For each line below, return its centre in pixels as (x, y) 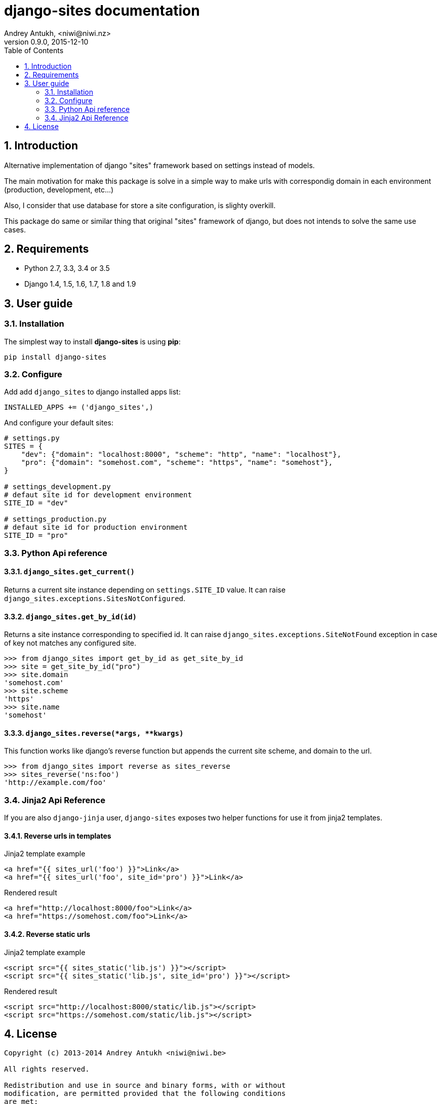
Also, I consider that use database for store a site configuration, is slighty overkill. (140, 205)
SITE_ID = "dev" (36, 503)
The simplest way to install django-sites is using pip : (92, 341)
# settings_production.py (55, 519)
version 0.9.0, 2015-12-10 (46, 42)
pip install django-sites (55, 357)
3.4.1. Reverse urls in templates (58, 836)
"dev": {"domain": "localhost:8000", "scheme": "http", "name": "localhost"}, (181, 455)
